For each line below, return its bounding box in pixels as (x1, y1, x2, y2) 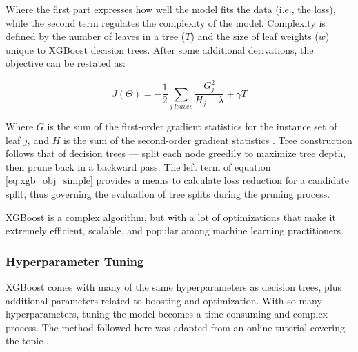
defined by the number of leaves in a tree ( (6, 29, 186, 43)
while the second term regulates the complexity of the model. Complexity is (6, 15, 326, 30)
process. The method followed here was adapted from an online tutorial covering (6, 320, 345, 334)
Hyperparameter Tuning (6, 252, 144, 269)
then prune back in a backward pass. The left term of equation (6, 159, 271, 174)
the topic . (6, 333, 50, 348)
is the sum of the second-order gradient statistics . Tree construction (63, 132, 352, 147)
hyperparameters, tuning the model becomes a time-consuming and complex (6, 307, 328, 321)
